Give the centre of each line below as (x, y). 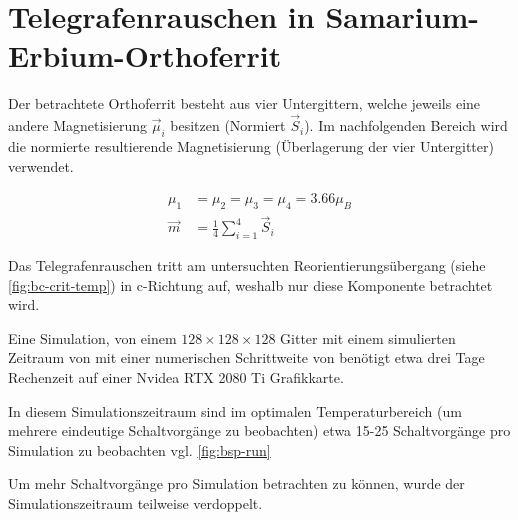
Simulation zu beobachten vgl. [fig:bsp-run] (139, 449)
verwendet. (41, 165)
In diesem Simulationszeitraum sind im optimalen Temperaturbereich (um (235, 410)
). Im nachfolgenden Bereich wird (406, 125)
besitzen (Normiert (228, 125)
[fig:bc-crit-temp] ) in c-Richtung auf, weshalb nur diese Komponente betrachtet (250, 284)
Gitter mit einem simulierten (368, 337)
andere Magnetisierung (78, 125)
